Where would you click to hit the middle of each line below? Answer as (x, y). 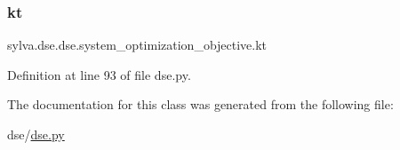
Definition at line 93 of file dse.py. (99, 74)
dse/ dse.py (36, 134)
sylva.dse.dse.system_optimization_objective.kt (137, 45)
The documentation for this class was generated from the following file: (200, 104)
